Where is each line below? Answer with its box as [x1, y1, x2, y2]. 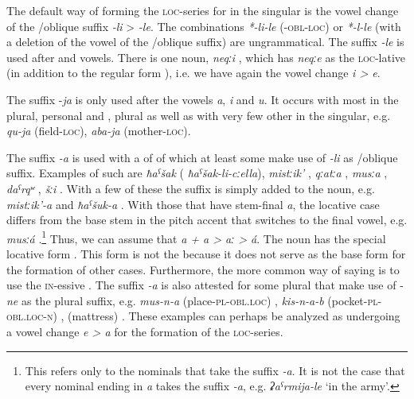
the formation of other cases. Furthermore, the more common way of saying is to [6, 261, 400, 277]
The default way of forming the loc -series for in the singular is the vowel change [6, 2, 399, 18]
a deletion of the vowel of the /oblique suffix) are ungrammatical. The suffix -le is [6, 33, 404, 50]
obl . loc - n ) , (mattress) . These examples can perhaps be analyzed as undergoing [6, 308, 400, 324]
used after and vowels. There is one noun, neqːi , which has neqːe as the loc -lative [6, 48, 406, 65]
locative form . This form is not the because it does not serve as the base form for [6, 245, 406, 261]
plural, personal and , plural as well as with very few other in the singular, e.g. [6, 107, 391, 123]
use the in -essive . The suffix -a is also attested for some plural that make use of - [6, 277, 404, 293]
